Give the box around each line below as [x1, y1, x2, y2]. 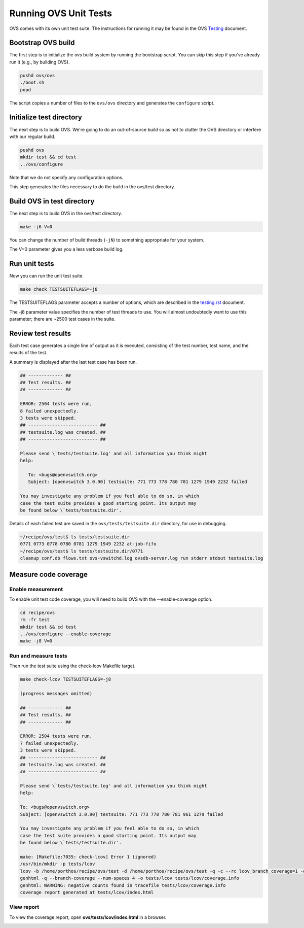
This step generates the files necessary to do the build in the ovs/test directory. [9, 184, 175, 190]
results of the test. [9, 350, 48, 356]
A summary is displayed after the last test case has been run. [9, 359, 137, 365]
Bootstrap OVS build [9, 39, 75, 47]
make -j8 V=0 [20, 638, 53, 644]
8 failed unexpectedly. [20, 408, 80, 414]
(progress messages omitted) [20, 691, 93, 696]
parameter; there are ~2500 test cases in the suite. [9, 316, 116, 322]
